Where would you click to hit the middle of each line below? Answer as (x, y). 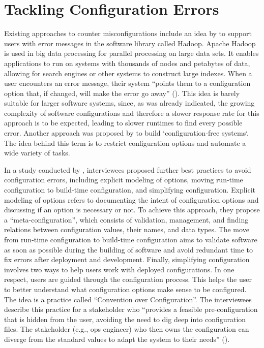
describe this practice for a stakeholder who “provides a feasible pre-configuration (131, 309)
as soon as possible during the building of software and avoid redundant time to (129, 249)
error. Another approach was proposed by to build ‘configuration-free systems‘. (127, 133)
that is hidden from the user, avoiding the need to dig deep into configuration (125, 319)
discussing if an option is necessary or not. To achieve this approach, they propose (132, 210)
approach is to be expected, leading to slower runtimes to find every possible (123, 123)
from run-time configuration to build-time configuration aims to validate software (131, 239)
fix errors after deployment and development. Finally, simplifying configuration (127, 259)
